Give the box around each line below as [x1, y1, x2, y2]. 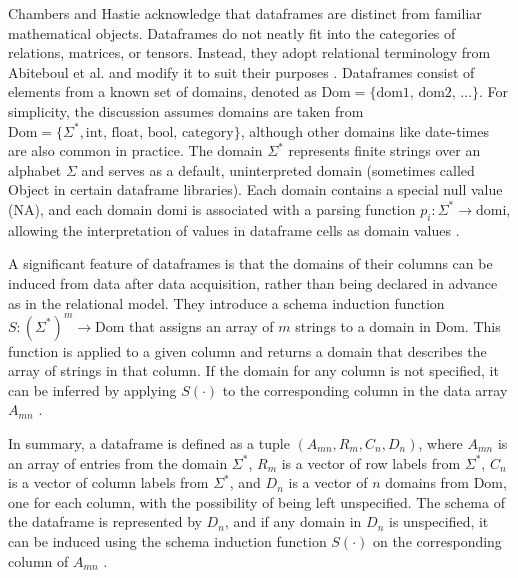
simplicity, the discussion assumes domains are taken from [8, 100, 364, 121]
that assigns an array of [129, 315, 274, 336]
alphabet [8, 159, 62, 180]
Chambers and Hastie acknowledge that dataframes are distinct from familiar [8, 3, 482, 23]
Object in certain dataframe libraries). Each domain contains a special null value [8, 179, 503, 200]
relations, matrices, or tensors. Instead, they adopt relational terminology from [8, 42, 491, 63]
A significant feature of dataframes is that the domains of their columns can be [8, 253, 493, 274]
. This [464, 315, 501, 336]
